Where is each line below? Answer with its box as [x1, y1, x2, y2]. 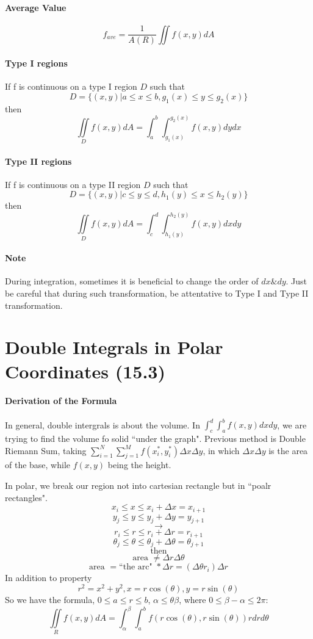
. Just [286, 275, 308, 287]
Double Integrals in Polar [5, 334, 223, 359]
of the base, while [5, 458, 71, 471]
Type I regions [5, 56, 68, 69]
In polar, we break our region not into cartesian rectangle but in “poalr [5, 478, 272, 491]
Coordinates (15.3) [5, 358, 165, 383]
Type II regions [5, 154, 72, 167]
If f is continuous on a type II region [5, 178, 141, 190]
